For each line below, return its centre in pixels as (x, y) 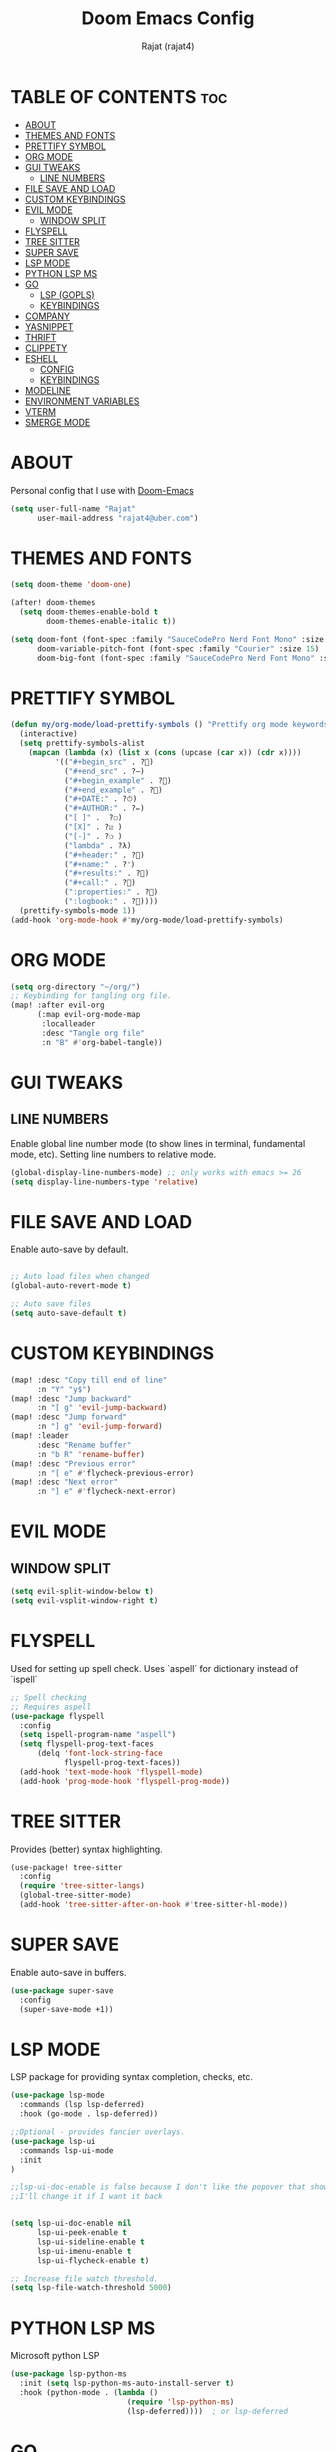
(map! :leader (40, 1436)
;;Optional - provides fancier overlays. (98, 2132)
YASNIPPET (49, 326)
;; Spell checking (48, 1697)
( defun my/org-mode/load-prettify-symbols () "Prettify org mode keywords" (171, 725)
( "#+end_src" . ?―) (104, 771)
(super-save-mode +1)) (66, 2009)
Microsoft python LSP (55, 2356)
